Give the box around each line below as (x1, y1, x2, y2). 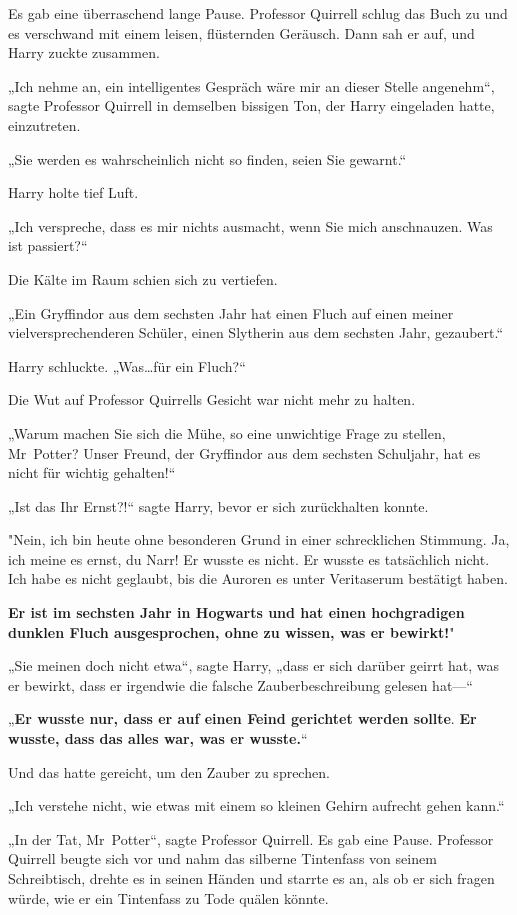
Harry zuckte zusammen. (8, 42, 160, 63)
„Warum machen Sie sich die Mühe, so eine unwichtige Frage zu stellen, (8, 422, 446, 443)
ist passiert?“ (8, 235, 88, 256)
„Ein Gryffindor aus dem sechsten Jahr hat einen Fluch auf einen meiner (8, 302, 454, 323)
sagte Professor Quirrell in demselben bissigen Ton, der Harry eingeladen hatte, (8, 95, 495, 116)
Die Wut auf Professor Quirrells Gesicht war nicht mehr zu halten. (8, 389, 416, 410)
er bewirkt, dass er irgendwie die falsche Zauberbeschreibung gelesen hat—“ (8, 674, 473, 695)
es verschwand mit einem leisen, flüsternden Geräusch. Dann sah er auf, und (8, 22, 475, 43)
